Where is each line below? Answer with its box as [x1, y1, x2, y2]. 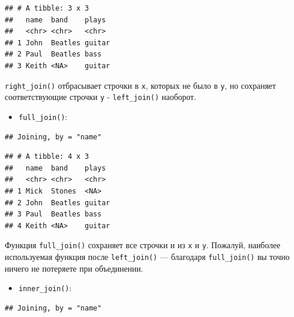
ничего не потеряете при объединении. [5, 262, 143, 274]
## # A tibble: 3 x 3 [5, 4, 89, 12]
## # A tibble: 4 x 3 [5, 152, 89, 161]
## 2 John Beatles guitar [5, 198, 110, 207]
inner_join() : [18, 282, 72, 294]
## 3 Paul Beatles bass [5, 210, 102, 219]
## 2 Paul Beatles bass [5, 50, 102, 59]
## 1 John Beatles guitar [5, 38, 110, 47]
